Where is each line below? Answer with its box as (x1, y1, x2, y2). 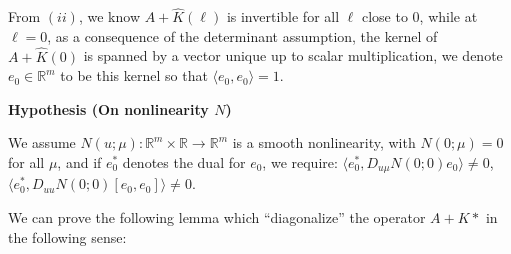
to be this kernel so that (60, 65, 208, 86)
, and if (57, 152, 102, 172)
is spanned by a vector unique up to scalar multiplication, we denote (83, 45, 503, 66)
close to (361, 6, 408, 27)
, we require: (262, 152, 338, 172)
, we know (78, 6, 140, 27)
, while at (419, 6, 478, 27)
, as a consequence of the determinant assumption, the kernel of (47, 25, 438, 46)
